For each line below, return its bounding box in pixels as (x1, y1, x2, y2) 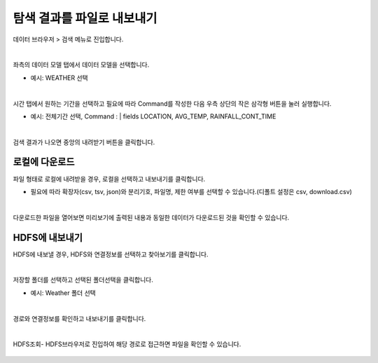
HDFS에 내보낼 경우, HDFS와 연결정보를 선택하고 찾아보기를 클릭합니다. (13, 249, 209, 259)
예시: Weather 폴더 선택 (30, 288, 96, 297)
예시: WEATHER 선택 (30, 74, 88, 82)
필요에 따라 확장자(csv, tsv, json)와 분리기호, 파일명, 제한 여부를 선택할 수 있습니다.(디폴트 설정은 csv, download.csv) (30, 187, 353, 196)
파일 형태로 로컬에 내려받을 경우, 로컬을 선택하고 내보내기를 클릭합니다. (13, 174, 206, 183)
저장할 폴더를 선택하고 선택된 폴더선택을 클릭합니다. (13, 275, 153, 284)
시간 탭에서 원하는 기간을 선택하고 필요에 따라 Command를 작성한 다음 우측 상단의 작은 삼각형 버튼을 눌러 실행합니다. (13, 99, 332, 108)
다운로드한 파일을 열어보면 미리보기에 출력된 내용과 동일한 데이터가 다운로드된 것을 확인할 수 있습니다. (13, 213, 290, 221)
